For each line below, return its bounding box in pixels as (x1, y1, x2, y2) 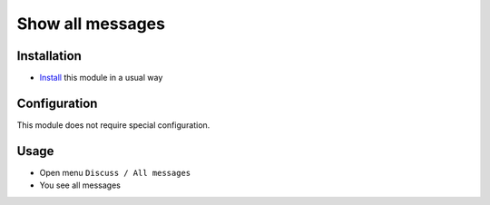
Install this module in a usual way (39, 73, 163, 83)
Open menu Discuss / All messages (39, 167, 191, 178)
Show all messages (16, 14, 165, 34)
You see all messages (39, 180, 122, 190)
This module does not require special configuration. (16, 119, 211, 131)
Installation (16, 48, 82, 63)
